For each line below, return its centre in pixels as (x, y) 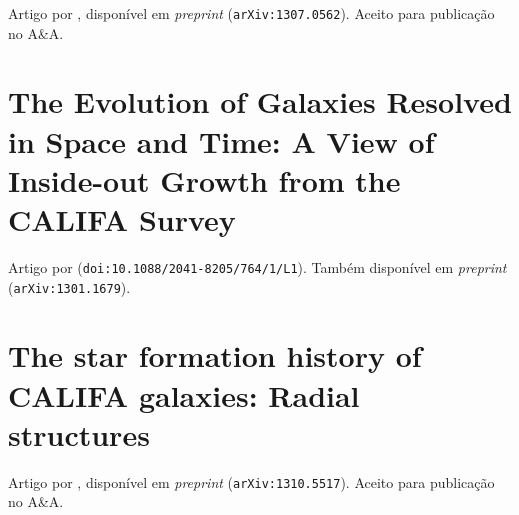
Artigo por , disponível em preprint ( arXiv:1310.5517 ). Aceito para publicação (251, 481)
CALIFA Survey (122, 219)
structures (79, 433)
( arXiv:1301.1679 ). (69, 286)
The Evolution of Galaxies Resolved (260, 101)
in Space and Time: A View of (221, 140)
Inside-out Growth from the (204, 179)
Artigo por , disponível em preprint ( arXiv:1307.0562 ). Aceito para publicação (251, 13)
